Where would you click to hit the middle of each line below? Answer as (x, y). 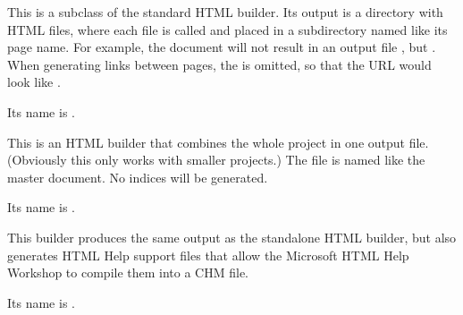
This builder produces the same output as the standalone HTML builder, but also (232, 237)
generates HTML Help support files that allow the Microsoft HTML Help (208, 255)
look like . (34, 82)
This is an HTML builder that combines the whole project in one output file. (218, 142)
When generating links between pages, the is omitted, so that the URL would (219, 64)
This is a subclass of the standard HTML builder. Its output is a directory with (225, 12)
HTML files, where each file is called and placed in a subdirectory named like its (227, 29)
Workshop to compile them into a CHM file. (128, 272)
